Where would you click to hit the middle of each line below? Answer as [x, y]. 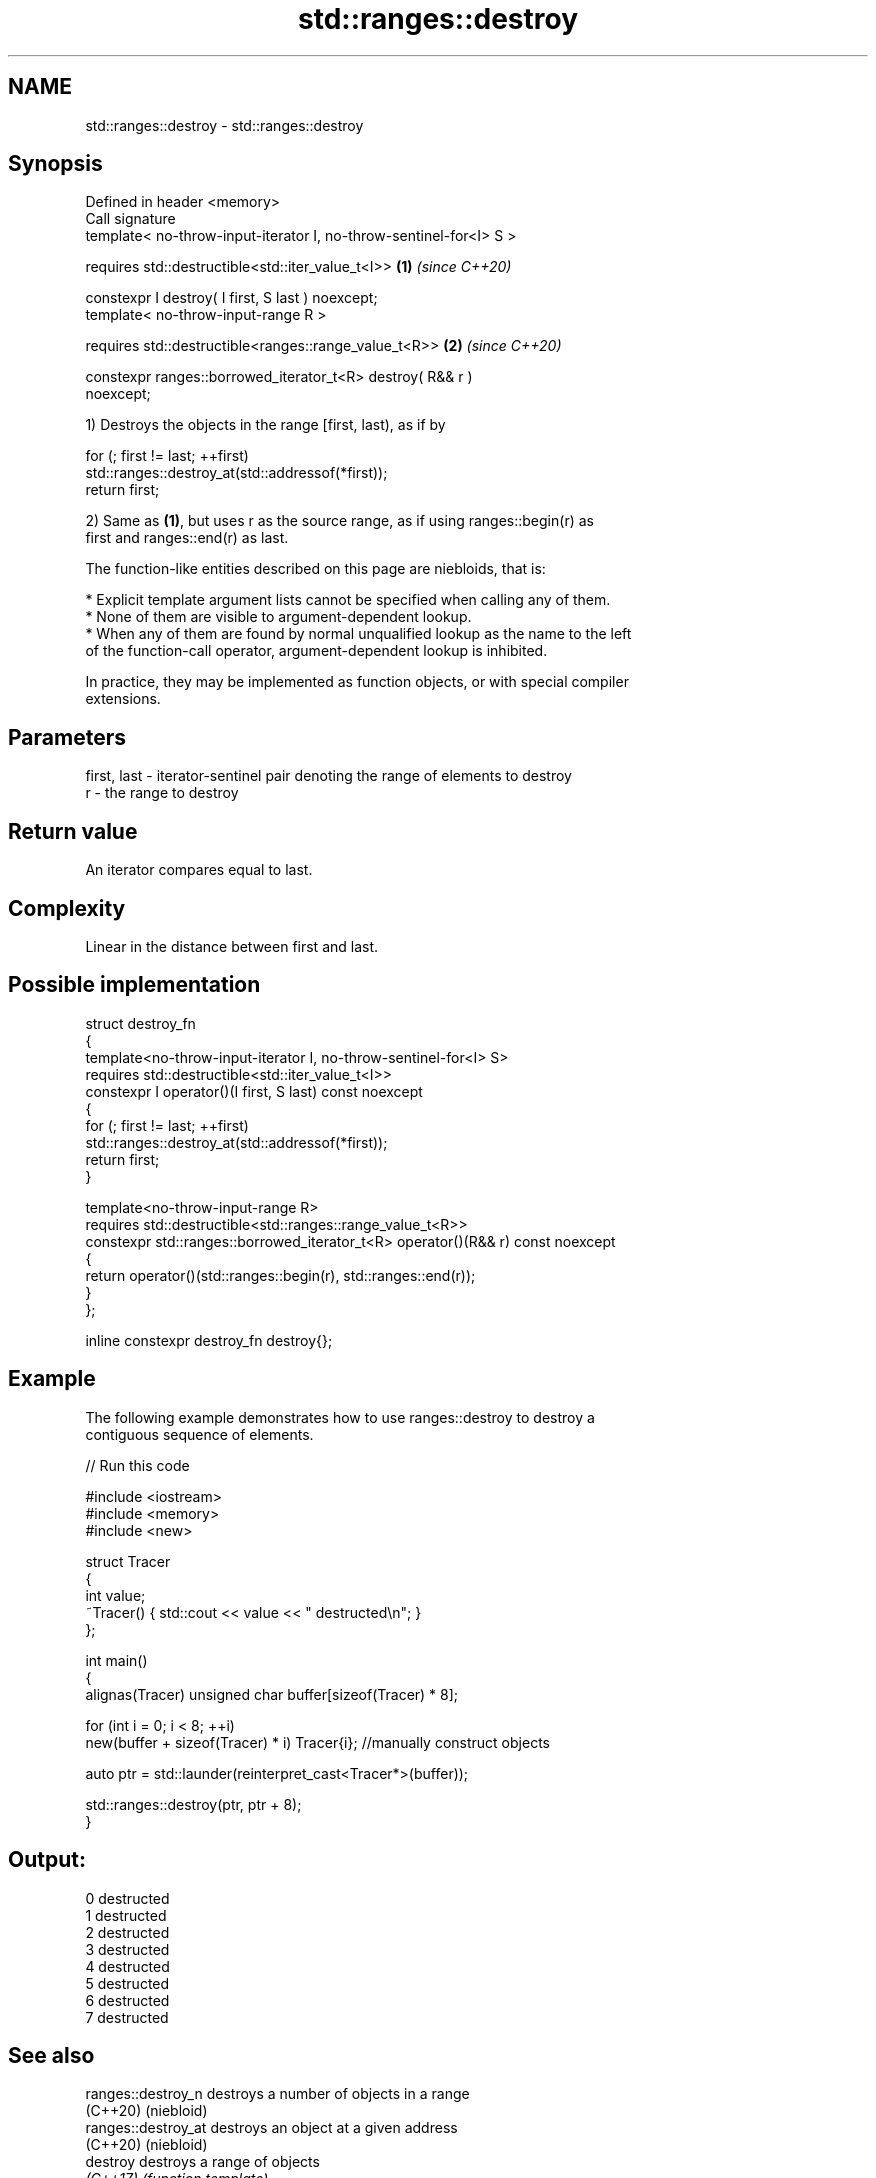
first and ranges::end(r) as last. [187, 538]
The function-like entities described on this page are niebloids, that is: [315, 569]
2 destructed [127, 1932]
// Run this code [137, 1465]
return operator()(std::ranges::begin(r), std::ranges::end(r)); [280, 1275]
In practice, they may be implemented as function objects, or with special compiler [357, 682]
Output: [47, 1860]
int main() [116, 1660]
